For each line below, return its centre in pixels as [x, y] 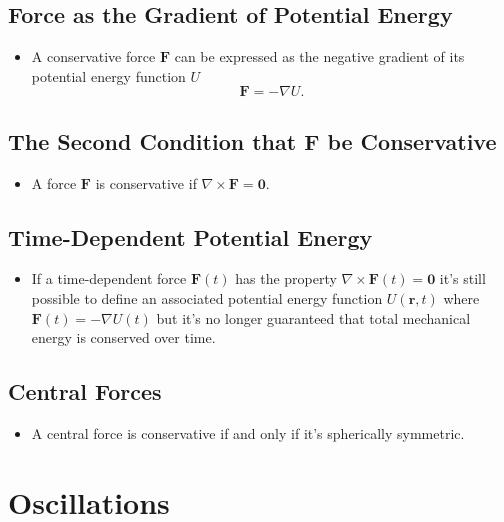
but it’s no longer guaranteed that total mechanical [313, 317]
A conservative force [93, 56]
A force [54, 182]
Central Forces [85, 391]
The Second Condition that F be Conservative [252, 140]
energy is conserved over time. [123, 337]
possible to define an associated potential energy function [207, 297]
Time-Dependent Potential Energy [190, 236]
